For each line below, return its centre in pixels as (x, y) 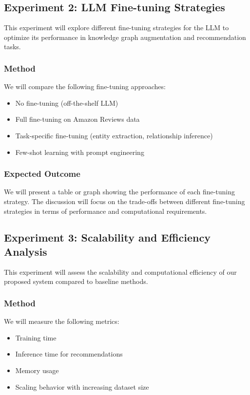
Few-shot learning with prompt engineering (80, 152)
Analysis (26, 251)
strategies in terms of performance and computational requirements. (106, 211)
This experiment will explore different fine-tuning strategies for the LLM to (116, 28)
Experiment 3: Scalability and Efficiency (107, 237)
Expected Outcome (42, 174)
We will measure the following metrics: (62, 321)
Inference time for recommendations (69, 354)
